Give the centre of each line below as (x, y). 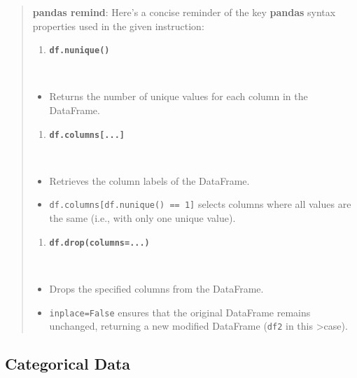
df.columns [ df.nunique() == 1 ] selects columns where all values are (200, 204)
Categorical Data (68, 364)
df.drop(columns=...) (99, 243)
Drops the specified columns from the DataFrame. (156, 288)
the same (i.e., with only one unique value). (142, 218)
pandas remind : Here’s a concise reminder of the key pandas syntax (184, 12)
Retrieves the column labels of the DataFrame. (149, 180)
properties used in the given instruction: (118, 26)
